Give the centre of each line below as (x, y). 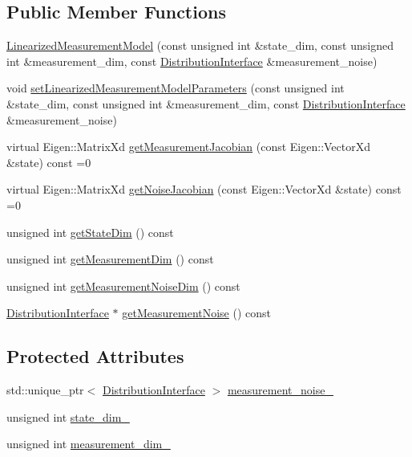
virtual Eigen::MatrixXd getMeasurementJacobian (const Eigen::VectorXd (189, 147)
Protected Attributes (95, 356)
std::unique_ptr (45, 390)
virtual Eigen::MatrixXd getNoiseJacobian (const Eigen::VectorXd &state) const (204, 189)
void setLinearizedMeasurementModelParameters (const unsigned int (176, 88)
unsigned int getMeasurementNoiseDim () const (123, 286)
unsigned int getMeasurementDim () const (110, 259)
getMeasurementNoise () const (197, 313)
